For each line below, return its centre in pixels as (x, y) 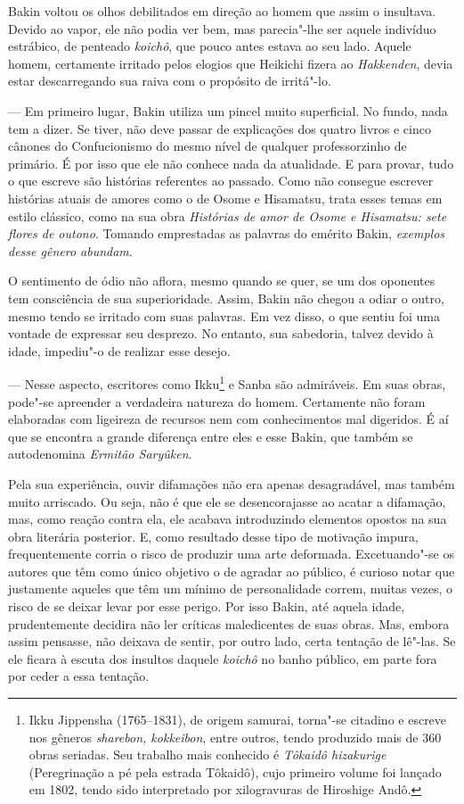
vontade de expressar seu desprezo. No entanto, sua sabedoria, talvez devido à (221, 333)
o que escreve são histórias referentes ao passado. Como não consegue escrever (221, 181)
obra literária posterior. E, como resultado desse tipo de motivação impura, (213, 536)
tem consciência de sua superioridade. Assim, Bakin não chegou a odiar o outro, (226, 298)
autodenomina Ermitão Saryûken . (100, 454)
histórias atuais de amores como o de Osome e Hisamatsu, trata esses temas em (225, 198)
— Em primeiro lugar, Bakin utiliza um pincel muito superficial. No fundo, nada (228, 110)
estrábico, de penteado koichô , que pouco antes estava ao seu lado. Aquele (210, 46)
